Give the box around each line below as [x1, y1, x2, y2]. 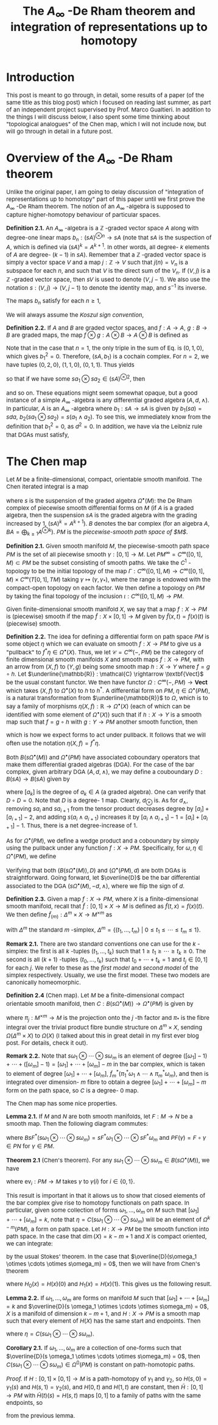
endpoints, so [6, 1399, 43, 1407]
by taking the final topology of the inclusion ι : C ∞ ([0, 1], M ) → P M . [6, 591, 185, 601]
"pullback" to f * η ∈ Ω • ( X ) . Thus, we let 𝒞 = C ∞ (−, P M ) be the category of [6, 647, 203, 657]
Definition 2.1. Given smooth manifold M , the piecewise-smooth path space [6, 542, 209, 550]
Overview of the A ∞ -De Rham [6, 150, 173, 168]
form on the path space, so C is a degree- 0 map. [6, 1087, 139, 1095]
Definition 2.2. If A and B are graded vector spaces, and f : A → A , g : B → [6, 324, 208, 332]
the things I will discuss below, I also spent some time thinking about [6, 113, 190, 121]
